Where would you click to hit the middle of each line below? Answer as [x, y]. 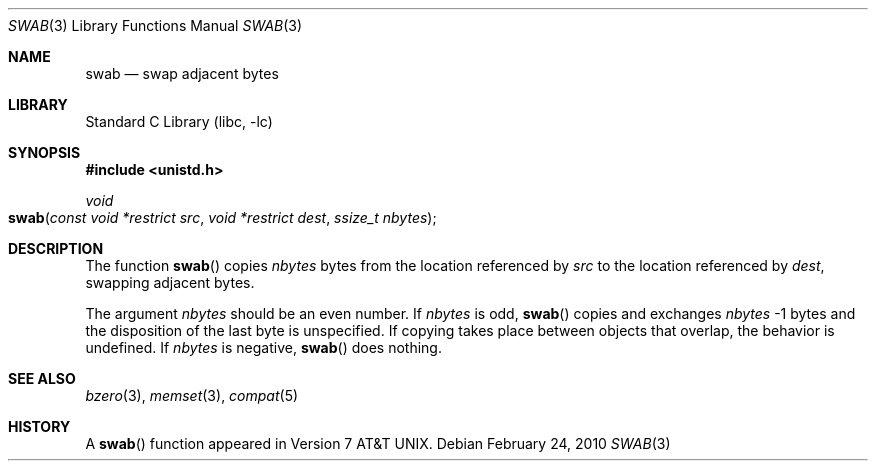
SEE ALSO [42, 378]
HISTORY [39, 426]
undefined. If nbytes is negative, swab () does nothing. [263, 347]
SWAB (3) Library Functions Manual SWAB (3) [155, 25]
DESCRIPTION [56, 248]
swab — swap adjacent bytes [182, 73]
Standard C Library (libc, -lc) [179, 121]
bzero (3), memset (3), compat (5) [192, 395]
